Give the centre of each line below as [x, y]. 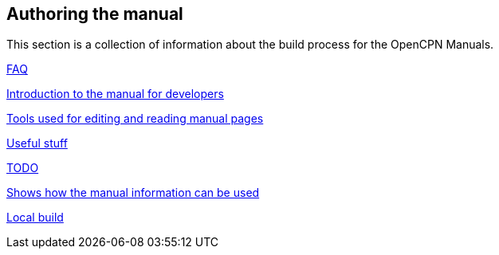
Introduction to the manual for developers [115, 94]
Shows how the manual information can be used [133, 193]
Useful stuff [37, 143]
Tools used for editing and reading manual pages [135, 119]
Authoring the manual [95, 14]
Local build [35, 218]
